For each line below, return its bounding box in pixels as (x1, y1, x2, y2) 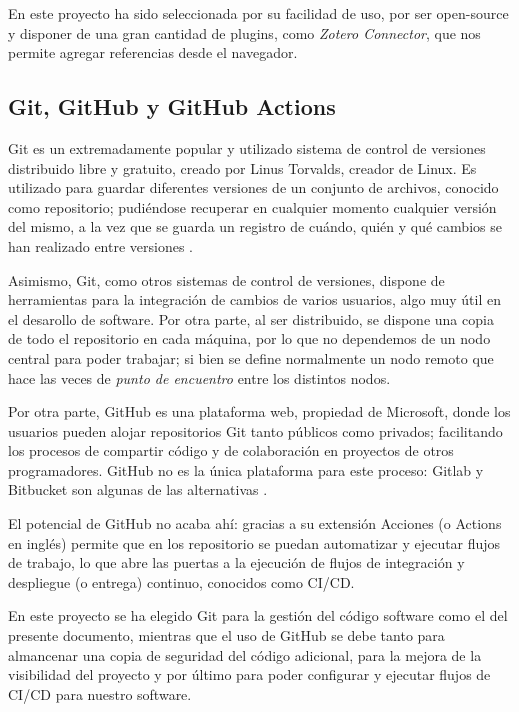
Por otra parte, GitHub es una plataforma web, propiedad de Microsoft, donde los (8, 401, 511, 422)
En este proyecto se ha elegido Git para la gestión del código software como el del (8, 605, 508, 626)
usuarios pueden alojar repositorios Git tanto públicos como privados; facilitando (8, 420, 503, 441)
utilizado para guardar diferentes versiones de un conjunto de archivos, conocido (8, 177, 499, 198)
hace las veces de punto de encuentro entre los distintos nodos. (8, 367, 391, 388)
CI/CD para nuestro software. (8, 683, 192, 704)
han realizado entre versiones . (8, 235, 193, 256)
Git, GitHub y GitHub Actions (8, 91, 336, 122)
